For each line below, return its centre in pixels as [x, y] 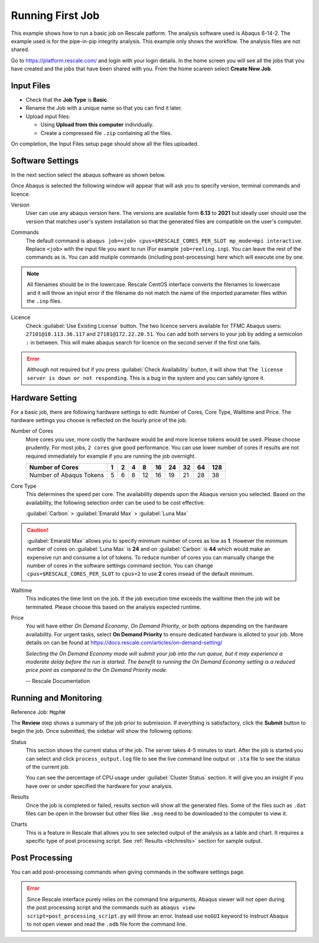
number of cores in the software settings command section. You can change [120, 566]
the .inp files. [44, 301]
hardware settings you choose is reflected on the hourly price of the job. [99, 420]
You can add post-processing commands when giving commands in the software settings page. [128, 872]
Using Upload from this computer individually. [97, 125]
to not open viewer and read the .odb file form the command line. [107, 924]
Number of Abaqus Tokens [67, 475]
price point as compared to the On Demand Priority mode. [97, 670]
